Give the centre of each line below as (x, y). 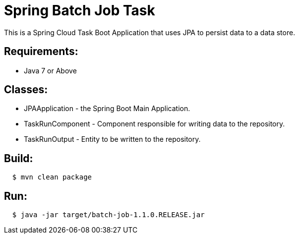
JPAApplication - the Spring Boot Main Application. (107, 109)
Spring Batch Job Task (80, 10)
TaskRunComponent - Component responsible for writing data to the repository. (154, 124)
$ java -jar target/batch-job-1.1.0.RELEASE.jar (108, 215)
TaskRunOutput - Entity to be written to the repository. (112, 139)
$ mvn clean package (52, 177)
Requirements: (41, 52)
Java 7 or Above (50, 70)
